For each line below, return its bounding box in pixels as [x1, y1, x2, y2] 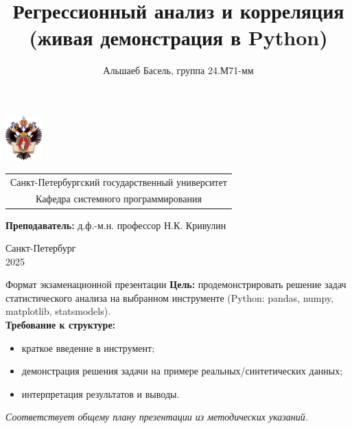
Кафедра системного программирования [35, 191, 202, 206]
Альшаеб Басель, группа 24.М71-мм [103, 63, 254, 78]
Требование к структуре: [5, 318, 116, 332]
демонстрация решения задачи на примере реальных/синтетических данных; [21, 364, 343, 378]
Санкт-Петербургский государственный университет [10, 174, 227, 189]
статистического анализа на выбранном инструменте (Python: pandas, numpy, [5, 290, 334, 305]
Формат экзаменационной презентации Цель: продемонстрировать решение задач [5, 277, 347, 292]
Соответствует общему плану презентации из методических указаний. [5, 409, 308, 424]
